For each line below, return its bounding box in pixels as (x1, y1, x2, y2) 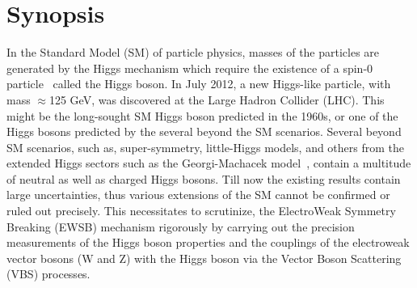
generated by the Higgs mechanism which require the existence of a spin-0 (6, 59, 373, 76)
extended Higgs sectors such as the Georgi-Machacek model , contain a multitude (6, 155, 411, 172)
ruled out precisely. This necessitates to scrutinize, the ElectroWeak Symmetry (6, 202, 396, 219)
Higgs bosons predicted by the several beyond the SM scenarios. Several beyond (6, 123, 402, 140)
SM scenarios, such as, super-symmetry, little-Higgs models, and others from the (6, 138, 405, 155)
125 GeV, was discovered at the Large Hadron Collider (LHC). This (48, 91, 385, 108)
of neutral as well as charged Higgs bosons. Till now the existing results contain (6, 170, 401, 187)
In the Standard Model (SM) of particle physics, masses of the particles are (6, 44, 380, 61)
